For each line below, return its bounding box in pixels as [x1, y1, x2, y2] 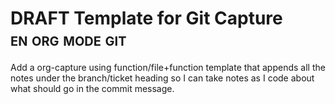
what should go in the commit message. [10, 82, 175, 94]
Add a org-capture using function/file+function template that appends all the [10, 61, 326, 73]
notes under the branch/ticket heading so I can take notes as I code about [10, 72, 315, 84]
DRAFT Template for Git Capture [10, 7, 283, 30]
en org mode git [10, 28, 127, 51]
